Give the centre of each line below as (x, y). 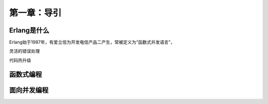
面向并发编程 (29, 90)
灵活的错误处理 (24, 51)
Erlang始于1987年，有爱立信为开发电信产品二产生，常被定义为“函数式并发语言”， (92, 42)
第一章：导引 (35, 13)
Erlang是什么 (29, 30)
